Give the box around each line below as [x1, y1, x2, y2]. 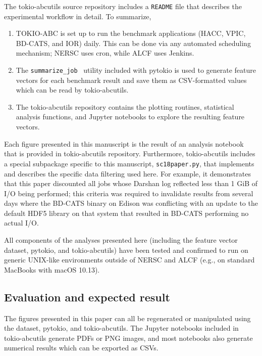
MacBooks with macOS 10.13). [4, 264, 100, 275]
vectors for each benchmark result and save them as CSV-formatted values [16, 74, 247, 85]
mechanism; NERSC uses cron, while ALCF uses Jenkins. [16, 48, 194, 58]
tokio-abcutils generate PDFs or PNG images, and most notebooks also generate [4, 332, 253, 343]
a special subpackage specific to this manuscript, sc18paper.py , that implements [4, 158, 254, 168]
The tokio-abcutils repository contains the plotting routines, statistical [16, 101, 234, 112]
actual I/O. [4, 217, 39, 228]
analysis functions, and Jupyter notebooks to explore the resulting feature [16, 111, 245, 122]
